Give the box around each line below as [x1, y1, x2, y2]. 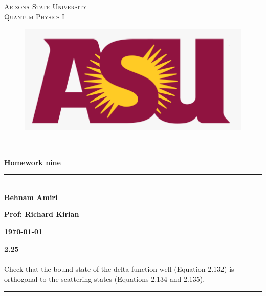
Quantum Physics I [4, 11, 65, 22]
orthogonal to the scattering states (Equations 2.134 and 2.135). [4, 273, 205, 284]
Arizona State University [4, 1, 87, 11]
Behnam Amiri [4, 191, 58, 202]
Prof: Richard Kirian [4, 209, 79, 220]
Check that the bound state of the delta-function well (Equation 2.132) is [4, 263, 234, 274]
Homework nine [4, 156, 61, 167]
